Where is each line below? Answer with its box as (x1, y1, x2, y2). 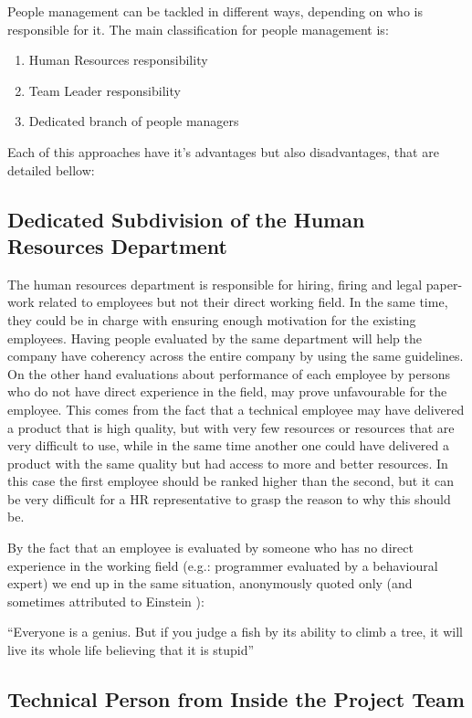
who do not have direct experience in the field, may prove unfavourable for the (7, 382, 447, 401)
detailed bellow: (7, 160, 95, 179)
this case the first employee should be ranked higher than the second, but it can (7, 471, 454, 491)
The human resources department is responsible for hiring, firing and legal (7, 274, 423, 293)
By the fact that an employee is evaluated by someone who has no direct (7, 538, 414, 557)
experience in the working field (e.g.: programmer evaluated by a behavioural (7, 555, 438, 575)
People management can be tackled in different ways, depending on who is (7, 2, 423, 20)
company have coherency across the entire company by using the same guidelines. (7, 346, 464, 365)
